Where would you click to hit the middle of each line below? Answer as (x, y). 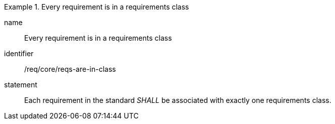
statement (21, 85)
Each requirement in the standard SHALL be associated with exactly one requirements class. (178, 100)
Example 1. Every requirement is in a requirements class (97, 7)
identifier (19, 53)
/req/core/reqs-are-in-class (70, 69)
